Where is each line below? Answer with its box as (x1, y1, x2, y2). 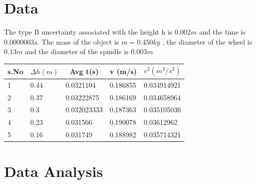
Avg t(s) (70, 66, 99, 76)
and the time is (199, 27, 246, 37)
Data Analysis (4, 161, 103, 181)
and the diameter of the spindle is (25, 46, 129, 57)
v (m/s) (109, 66, 137, 76)
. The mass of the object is (37, 36, 119, 47)
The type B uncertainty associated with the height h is (4, 27, 173, 37)
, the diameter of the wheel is (162, 36, 252, 47)
